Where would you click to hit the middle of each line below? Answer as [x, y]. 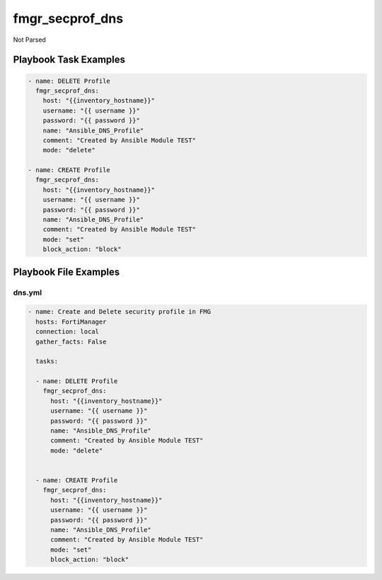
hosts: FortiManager [71, 322]
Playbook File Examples [66, 272]
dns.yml [28, 292]
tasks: [47, 362]
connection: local [67, 332]
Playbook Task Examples [69, 60]
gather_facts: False [71, 341]
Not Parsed [29, 40]
